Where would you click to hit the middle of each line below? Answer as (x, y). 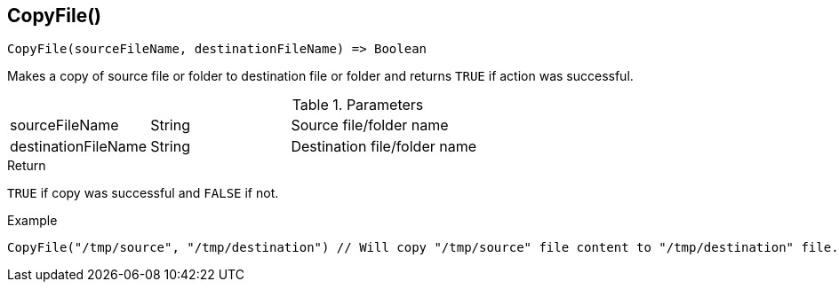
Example (32, 221)
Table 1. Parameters (358, 105)
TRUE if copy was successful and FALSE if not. (143, 193)
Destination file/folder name (384, 147)
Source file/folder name (370, 125)
